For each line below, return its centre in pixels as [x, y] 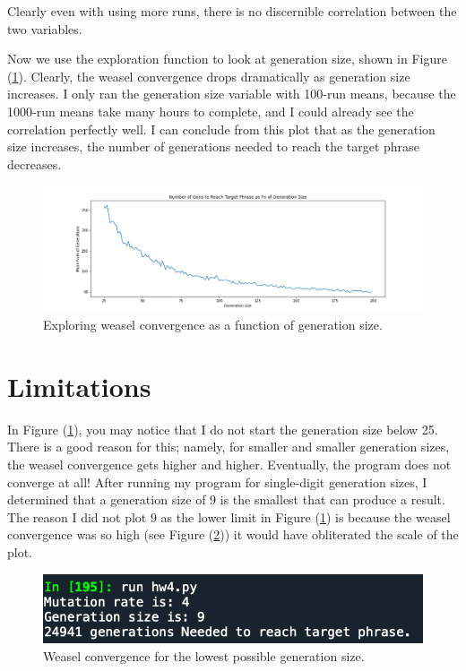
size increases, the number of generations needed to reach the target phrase [213, 146]
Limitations [79, 386]
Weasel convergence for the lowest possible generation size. [204, 655]
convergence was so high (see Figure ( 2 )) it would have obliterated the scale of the [233, 534]
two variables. [45, 28]
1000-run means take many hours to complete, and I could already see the [211, 111]
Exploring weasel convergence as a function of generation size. [213, 325]
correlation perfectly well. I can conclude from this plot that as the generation [221, 129]
